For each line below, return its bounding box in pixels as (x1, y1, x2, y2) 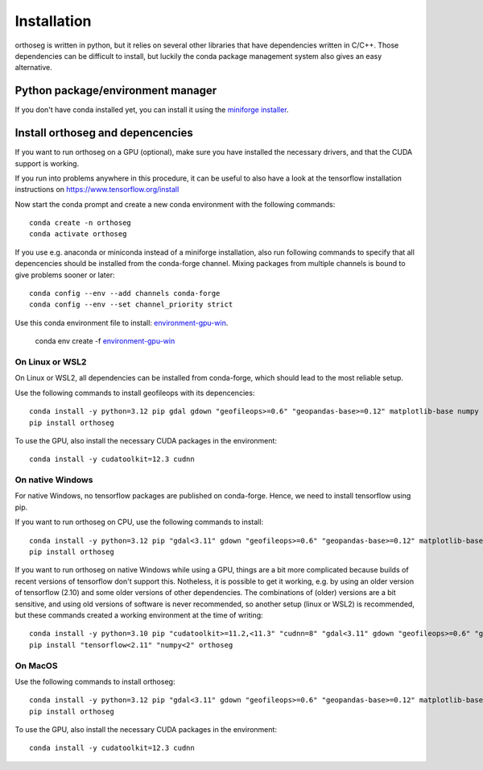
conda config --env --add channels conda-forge (29, 289, 221, 298)
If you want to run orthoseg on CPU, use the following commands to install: (14, 517, 264, 527)
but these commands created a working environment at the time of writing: (14, 610, 263, 620)
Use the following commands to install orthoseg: (14, 676, 175, 686)
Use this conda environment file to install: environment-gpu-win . (14, 318, 229, 327)
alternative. (14, 63, 52, 73)
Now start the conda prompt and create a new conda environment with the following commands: (14, 199, 336, 209)
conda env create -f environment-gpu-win (35, 336, 175, 346)
